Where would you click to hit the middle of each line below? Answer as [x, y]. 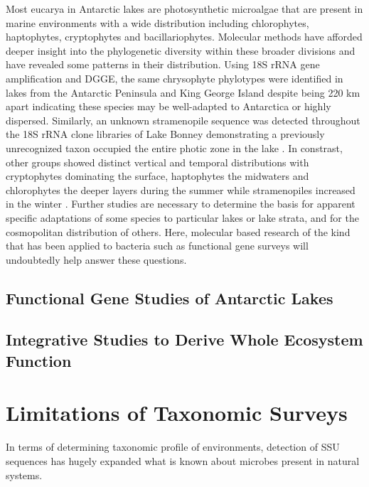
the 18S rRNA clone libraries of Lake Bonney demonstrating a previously [165, 134]
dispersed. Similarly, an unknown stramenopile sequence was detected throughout [183, 120]
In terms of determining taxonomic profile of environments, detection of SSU [173, 447]
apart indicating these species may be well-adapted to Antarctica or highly [169, 106]
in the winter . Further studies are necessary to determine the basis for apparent [181, 204]
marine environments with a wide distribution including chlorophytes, [157, 22]
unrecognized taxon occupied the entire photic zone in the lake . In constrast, [174, 148]
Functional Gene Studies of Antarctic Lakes [170, 298]
